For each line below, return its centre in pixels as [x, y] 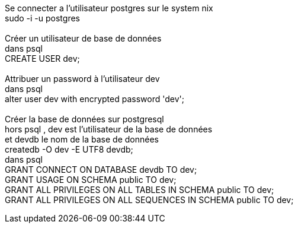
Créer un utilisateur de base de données [83, 38]
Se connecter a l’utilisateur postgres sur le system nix [109, 8]
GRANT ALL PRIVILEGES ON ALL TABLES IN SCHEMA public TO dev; [140, 190]
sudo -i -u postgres [42, 18]
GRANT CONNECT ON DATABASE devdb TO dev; [101, 170]
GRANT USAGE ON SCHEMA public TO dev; [91, 180]
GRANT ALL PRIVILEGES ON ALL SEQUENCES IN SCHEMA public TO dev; [149, 200]
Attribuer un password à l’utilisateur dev [82, 79]
